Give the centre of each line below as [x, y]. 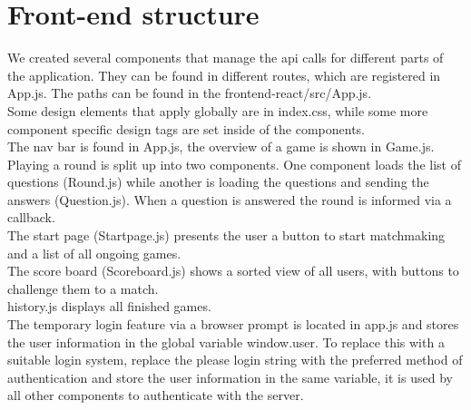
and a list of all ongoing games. [94, 253]
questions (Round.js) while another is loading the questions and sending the [218, 182]
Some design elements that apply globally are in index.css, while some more [218, 110]
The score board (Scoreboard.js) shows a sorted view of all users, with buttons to [233, 271]
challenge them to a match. [83, 288]
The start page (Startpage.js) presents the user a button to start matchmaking [226, 235]
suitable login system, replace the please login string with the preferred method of [235, 360]
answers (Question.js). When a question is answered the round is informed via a [230, 199]
